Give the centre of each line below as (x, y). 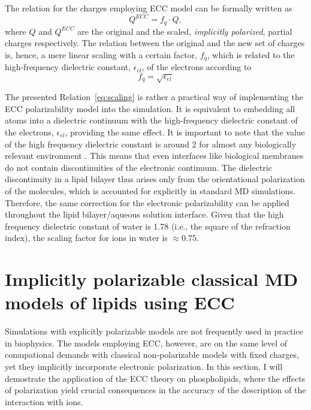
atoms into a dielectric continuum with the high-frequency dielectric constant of (151, 120)
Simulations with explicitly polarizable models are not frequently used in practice (154, 331)
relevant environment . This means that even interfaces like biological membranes (154, 156)
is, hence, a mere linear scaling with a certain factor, (101, 54)
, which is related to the (251, 54)
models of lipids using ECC (120, 302)
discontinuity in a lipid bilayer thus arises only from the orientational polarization (155, 179)
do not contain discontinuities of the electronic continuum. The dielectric (138, 167)
